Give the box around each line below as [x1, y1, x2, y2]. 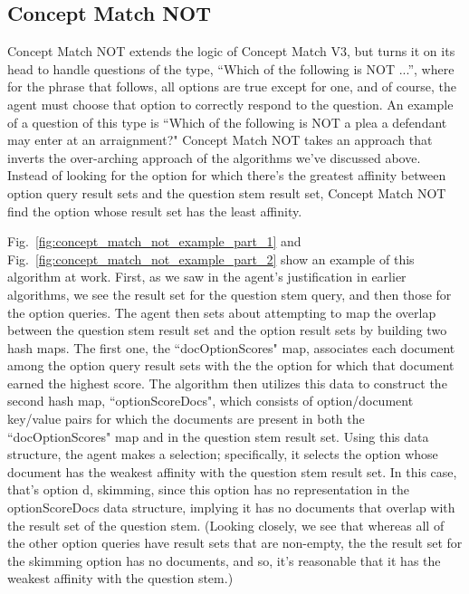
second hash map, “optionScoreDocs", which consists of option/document [7, 391, 414, 410]
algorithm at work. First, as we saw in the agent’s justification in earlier [7, 267, 407, 286]
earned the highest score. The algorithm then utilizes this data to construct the [7, 373, 447, 392]
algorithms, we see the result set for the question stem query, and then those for [7, 284, 452, 303]
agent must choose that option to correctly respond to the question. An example [7, 94, 454, 113]
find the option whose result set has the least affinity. [7, 201, 302, 220]
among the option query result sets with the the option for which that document [7, 356, 455, 375]
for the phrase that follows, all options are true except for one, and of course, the [7, 77, 456, 96]
